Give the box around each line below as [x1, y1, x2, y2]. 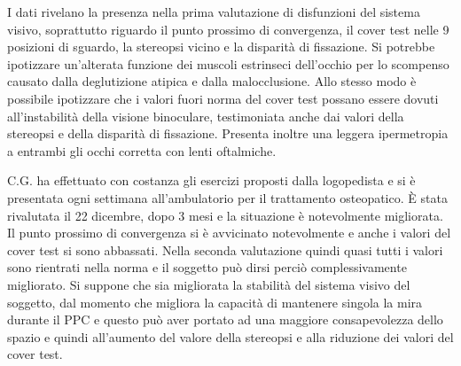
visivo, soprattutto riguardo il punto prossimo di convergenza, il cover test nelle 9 [7, 19, 449, 38]
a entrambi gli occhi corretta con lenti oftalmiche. [7, 141, 277, 160]
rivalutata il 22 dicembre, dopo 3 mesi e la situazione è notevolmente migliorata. [7, 206, 443, 224]
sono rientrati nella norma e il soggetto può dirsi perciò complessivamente [7, 258, 407, 276]
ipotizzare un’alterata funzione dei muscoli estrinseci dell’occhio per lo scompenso [7, 54, 449, 73]
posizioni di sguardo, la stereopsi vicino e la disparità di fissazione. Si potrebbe [7, 37, 435, 56]
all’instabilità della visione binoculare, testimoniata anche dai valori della [7, 106, 404, 125]
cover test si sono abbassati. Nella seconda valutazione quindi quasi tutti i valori [7, 240, 443, 259]
